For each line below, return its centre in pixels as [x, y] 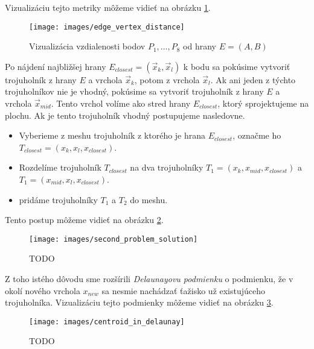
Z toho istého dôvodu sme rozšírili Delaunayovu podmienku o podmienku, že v [149, 279]
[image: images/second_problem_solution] [114, 239]
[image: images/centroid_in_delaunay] [107, 322]
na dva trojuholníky [167, 167]
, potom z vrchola [167, 79]
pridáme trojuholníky [58, 199]
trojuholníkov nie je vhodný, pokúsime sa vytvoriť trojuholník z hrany [134, 91]
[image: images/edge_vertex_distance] [107, 27]
